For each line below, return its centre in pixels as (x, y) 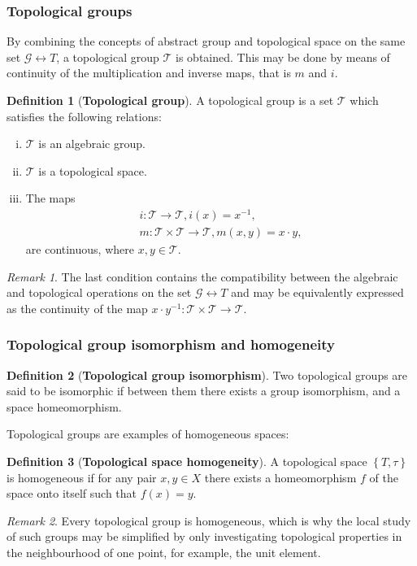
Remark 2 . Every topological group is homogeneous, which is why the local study (209, 520)
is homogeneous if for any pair (82, 477)
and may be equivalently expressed (317, 292)
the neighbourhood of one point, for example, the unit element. (164, 553)
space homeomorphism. (64, 406)
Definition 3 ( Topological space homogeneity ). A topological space (187, 462)
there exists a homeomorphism (280, 477)
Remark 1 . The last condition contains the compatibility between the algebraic (202, 276)
